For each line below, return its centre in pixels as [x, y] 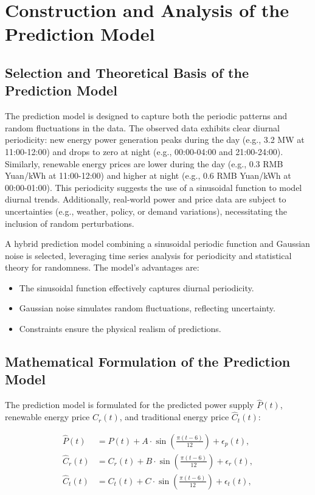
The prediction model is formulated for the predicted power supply [130, 405]
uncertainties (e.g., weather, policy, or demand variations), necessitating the [146, 211]
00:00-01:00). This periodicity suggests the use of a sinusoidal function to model [154, 187]
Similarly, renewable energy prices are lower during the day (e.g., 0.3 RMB [144, 163]
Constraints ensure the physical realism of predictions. [120, 329]
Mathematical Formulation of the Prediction [148, 362]
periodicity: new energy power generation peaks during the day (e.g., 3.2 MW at [155, 140]
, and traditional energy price [174, 417]
